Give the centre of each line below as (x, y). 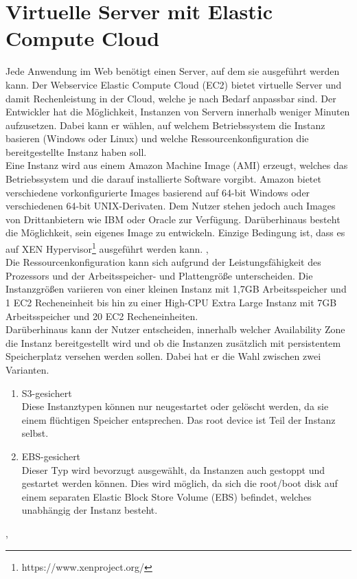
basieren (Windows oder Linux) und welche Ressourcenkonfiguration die (157, 138)
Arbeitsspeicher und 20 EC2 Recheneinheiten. (102, 316)
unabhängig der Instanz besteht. (90, 510)
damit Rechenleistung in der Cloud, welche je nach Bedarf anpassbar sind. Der (171, 98)
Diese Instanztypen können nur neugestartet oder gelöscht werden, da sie (175, 406)
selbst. (35, 433)
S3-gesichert (47, 393)
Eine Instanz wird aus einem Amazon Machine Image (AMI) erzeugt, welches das (177, 165)
